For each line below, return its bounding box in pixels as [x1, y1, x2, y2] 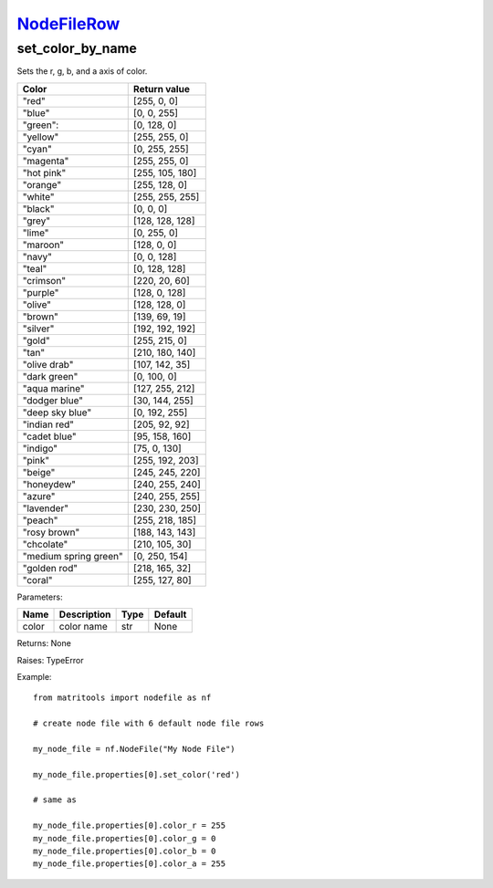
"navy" [22, 250, 52, 263]
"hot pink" [22, 166, 67, 179]
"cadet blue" [22, 430, 77, 443]
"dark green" [22, 370, 79, 382]
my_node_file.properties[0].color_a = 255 [33, 859, 226, 869]
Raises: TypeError [16, 654, 84, 665]
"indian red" [22, 418, 75, 431]
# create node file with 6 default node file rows [33, 718, 265, 729]
